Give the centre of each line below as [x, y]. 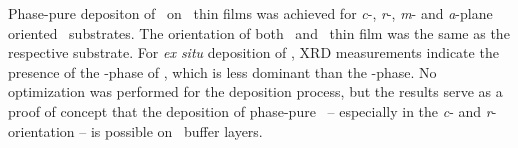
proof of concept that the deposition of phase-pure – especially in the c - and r [250, 110]
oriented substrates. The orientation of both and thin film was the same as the [259, 32]
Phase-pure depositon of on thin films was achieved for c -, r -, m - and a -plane [250, 13]
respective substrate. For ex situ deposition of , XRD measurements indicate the [253, 52]
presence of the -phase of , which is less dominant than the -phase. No [222, 71]
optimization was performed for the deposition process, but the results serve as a [255, 91]
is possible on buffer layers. [176, 130]
